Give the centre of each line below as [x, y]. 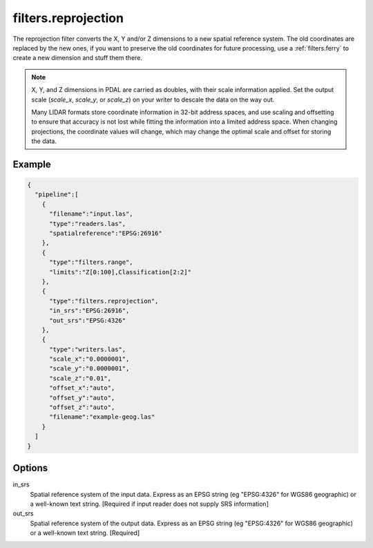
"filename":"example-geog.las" [102, 417]
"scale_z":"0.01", [80, 378]
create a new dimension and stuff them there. [78, 58]
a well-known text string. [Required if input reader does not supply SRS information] [149, 504]
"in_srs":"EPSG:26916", [89, 311]
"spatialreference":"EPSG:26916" [106, 234]
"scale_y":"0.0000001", [89, 369]
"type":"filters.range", [92, 262]
